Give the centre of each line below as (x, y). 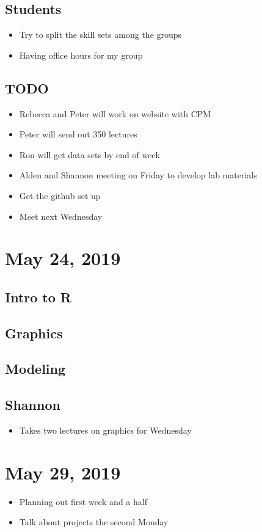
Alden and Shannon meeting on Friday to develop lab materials (138, 175)
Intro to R (38, 297)
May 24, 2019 (63, 258)
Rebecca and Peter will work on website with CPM (115, 113)
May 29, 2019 (63, 472)
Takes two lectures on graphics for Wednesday (105, 430)
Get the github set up (60, 195)
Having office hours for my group (81, 55)
